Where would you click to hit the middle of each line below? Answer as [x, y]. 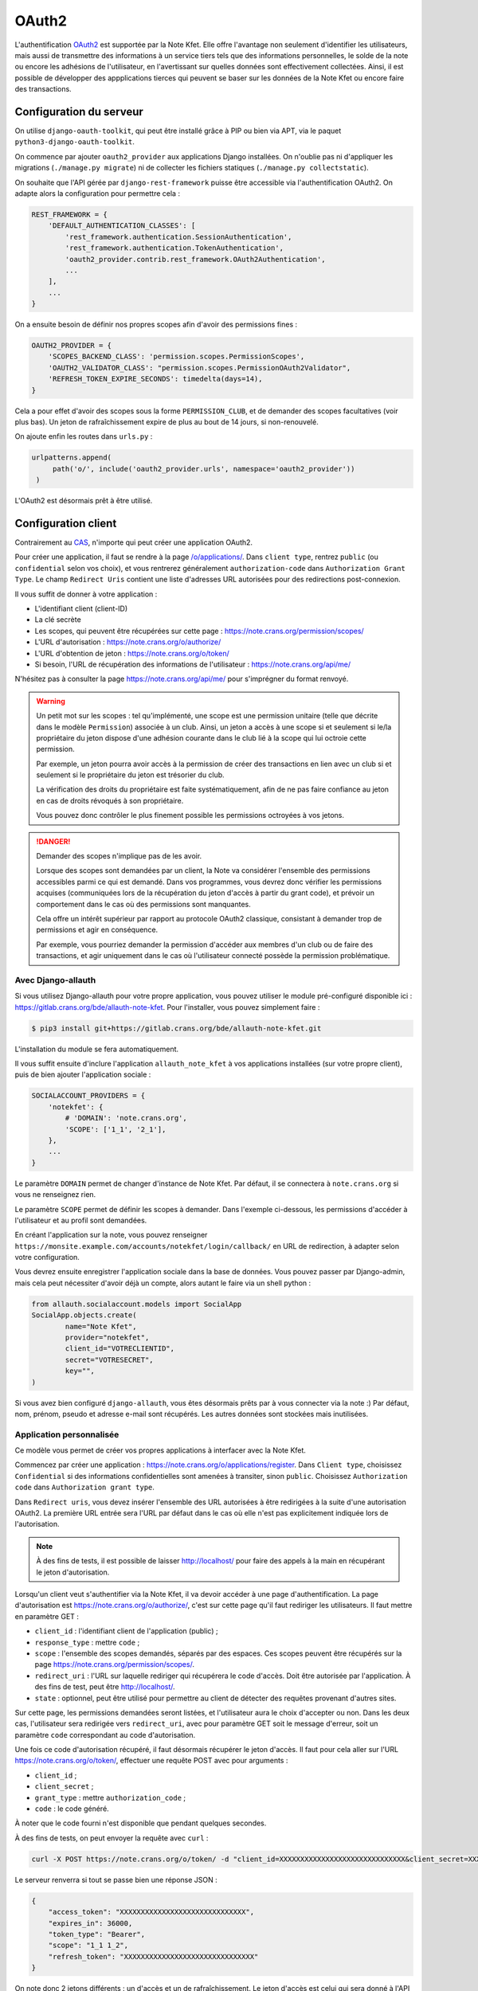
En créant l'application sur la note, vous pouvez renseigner [111, 1235]
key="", [80, 1371]
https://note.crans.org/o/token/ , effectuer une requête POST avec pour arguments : [151, 1761]
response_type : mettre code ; [87, 1642]
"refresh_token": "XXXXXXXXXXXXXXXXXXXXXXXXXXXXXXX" [153, 1956]
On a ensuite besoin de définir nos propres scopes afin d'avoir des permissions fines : [156, 325]
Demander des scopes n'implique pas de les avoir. [119, 856]
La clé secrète [58, 620]
